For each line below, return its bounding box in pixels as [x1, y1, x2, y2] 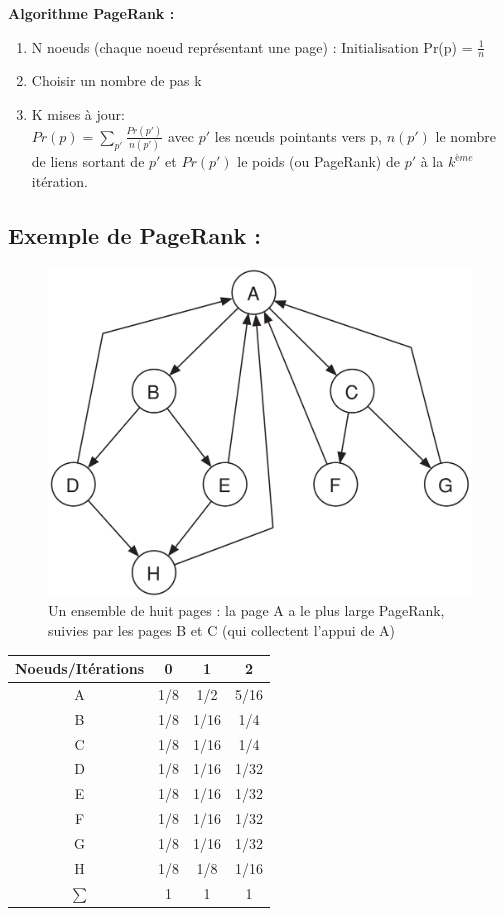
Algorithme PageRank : [8, 3, 175, 23]
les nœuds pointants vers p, [214, 125, 382, 146]
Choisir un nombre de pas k [31, 70, 202, 91]
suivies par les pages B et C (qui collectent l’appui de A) [48, 619, 396, 640]
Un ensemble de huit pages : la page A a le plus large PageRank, [48, 600, 445, 621]
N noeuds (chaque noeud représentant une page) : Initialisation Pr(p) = [31, 36, 473, 57]
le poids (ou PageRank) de [237, 151, 400, 172]
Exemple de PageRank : [8, 219, 262, 250]
